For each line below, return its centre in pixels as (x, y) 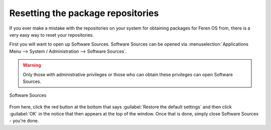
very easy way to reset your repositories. (52, 35)
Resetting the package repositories (84, 13)
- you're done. (24, 121)
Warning (32, 65)
